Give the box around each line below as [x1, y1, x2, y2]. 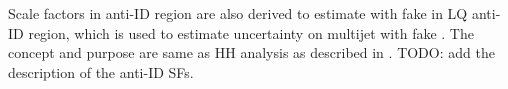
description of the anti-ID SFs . [8, 61, 194, 82]
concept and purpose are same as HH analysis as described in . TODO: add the [8, 42, 495, 63]
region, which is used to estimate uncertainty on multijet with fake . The [28, 22, 474, 43]
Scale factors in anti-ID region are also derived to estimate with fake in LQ [8, 3, 468, 23]
